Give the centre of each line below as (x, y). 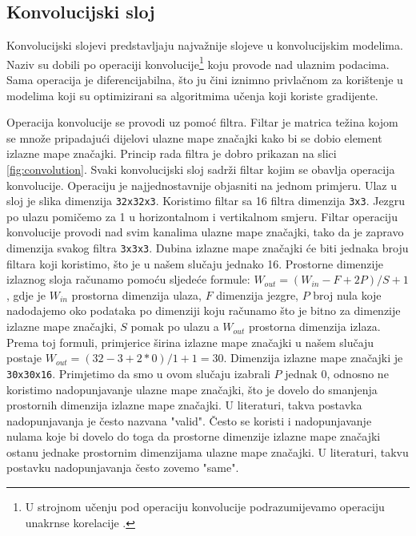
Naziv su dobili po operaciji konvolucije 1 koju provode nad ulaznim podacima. (198, 62)
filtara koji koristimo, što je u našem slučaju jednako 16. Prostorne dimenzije (195, 263)
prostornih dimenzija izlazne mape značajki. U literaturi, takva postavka (184, 405)
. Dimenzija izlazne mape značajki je (313, 358)
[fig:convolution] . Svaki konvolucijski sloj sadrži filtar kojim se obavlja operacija (201, 169)
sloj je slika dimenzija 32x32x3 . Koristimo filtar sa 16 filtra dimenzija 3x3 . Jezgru (206, 201)
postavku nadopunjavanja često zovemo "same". (123, 467)
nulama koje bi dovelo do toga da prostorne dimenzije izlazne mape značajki (194, 436)
